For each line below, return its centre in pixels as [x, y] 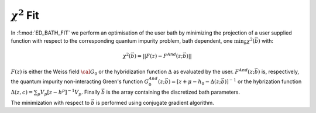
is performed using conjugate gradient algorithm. [155, 102]
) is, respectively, [279, 71]
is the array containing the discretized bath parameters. [173, 92]
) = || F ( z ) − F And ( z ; [159, 56]
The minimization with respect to [50, 102]
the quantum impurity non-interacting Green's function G [80, 81]
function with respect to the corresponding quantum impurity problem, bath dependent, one [122, 40]
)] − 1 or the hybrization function [263, 81]
